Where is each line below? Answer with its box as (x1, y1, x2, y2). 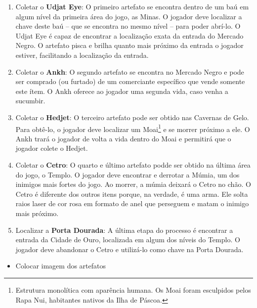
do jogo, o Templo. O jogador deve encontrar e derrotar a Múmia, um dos (15, 169, 240, 179)
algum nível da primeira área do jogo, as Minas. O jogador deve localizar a (15, 11, 242, 21)
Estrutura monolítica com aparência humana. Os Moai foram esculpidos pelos (15, 284, 251, 295)
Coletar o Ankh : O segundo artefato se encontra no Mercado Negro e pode (15, 66, 244, 77)
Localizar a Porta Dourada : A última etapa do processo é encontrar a (15, 224, 233, 235)
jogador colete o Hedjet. (15, 143, 88, 153)
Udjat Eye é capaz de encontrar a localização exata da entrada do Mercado (15, 30, 244, 41)
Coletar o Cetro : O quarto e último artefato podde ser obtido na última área (15, 159, 251, 170)
